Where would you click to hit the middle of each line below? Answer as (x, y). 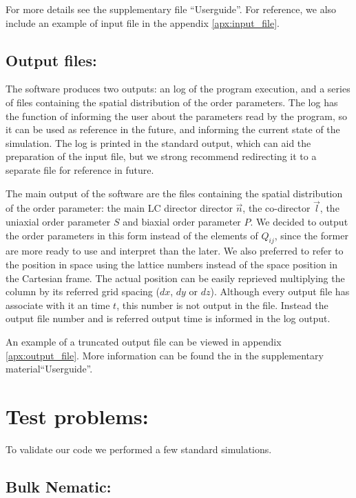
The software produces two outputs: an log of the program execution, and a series (178, 89)
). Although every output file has (280, 291)
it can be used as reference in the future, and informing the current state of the (173, 129)
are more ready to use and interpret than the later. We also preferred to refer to (175, 251)
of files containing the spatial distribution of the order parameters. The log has (172, 102)
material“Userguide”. (49, 369)
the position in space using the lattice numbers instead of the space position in (172, 264)
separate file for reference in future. (80, 169)
